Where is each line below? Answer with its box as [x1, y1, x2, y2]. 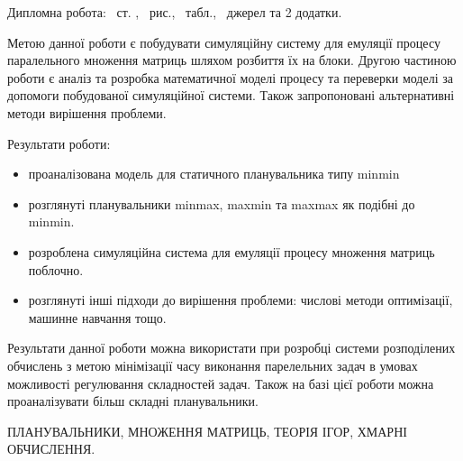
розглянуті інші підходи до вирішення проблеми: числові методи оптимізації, [28, 290, 453, 309]
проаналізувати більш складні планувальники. [7, 392, 259, 410]
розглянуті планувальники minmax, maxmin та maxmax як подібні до [28, 194, 415, 213]
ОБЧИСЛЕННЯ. [7, 439, 95, 458]
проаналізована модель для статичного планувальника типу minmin [28, 164, 400, 183]
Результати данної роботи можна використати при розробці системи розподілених [7, 338, 456, 357]
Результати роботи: [7, 134, 111, 152]
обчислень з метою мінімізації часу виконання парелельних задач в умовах [7, 355, 418, 374]
